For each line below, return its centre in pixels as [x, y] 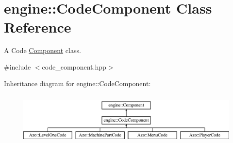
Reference [38, 27]
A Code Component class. [42, 50]
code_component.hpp [74, 66]
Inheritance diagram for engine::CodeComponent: [77, 83]
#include [17, 66]
